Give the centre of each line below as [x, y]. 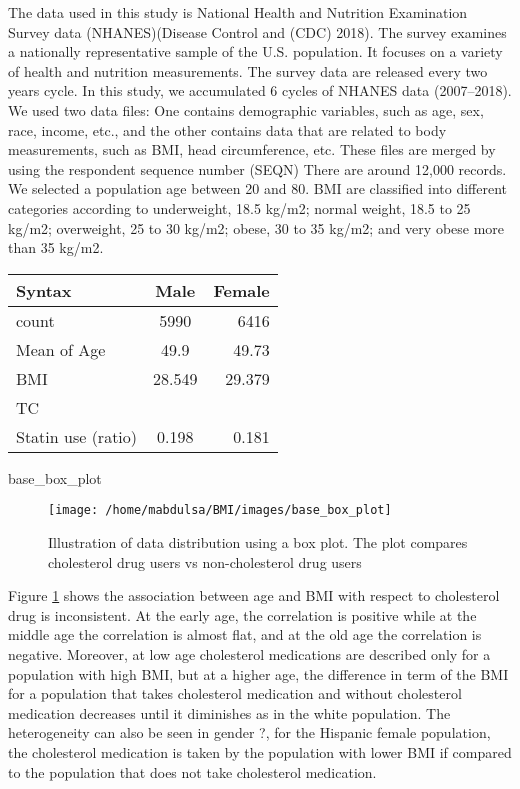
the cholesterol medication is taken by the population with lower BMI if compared [260, 751]
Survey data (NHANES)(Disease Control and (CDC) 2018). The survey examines [257, 31]
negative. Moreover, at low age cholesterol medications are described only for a [249, 653]
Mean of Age [61, 349]
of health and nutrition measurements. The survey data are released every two [248, 70]
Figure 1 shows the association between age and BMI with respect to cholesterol [254, 595]
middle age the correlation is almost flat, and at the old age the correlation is [245, 634]
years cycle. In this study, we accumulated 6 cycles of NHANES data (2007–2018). [260, 90]
